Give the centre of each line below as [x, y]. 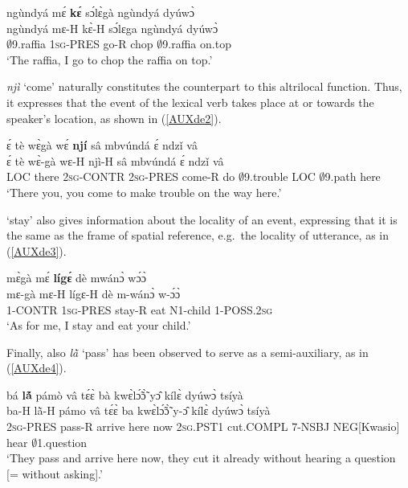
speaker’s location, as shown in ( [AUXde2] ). [114, 118]
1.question [62, 442]
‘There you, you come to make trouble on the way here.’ [144, 192]
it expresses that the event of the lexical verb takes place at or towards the [190, 102]
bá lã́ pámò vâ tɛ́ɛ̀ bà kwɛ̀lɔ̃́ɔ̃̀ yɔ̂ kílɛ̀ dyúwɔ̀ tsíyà [125, 394]
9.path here [353, 176]
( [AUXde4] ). [37, 368]
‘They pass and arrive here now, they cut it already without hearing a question [201, 458]
